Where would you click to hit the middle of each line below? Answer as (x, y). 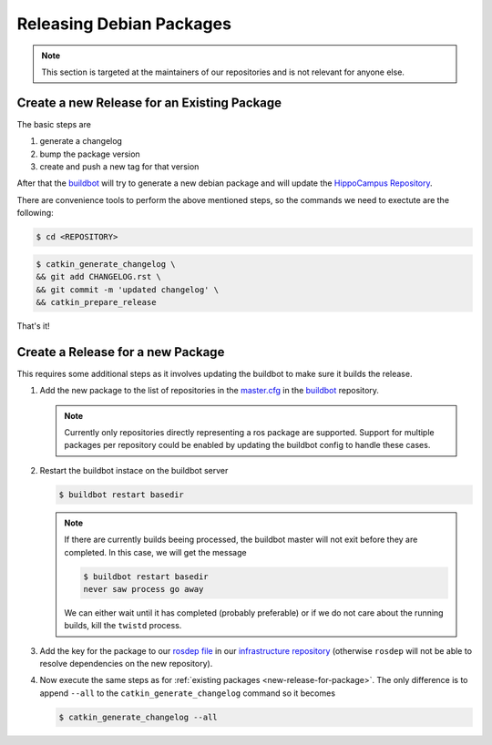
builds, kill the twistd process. (123, 626)
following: (35, 213)
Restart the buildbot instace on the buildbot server (134, 470)
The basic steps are (54, 124)
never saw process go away (143, 589)
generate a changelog (81, 141)
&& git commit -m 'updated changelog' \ (127, 290)
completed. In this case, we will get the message (155, 552)
